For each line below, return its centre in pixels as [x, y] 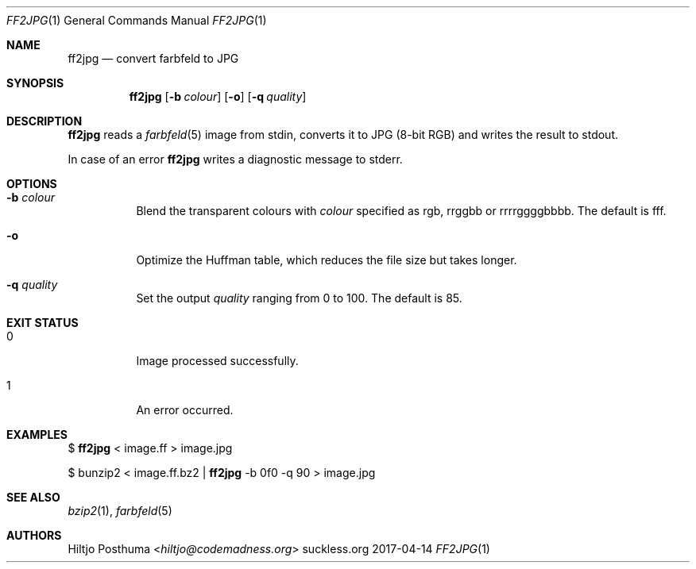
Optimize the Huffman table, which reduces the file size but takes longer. [327, 260]
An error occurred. [185, 410]
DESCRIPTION [44, 121]
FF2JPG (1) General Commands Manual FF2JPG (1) [137, 20]
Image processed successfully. [217, 361]
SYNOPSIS [35, 83]
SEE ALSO [33, 497]
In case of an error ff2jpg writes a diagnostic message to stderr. [235, 159]
